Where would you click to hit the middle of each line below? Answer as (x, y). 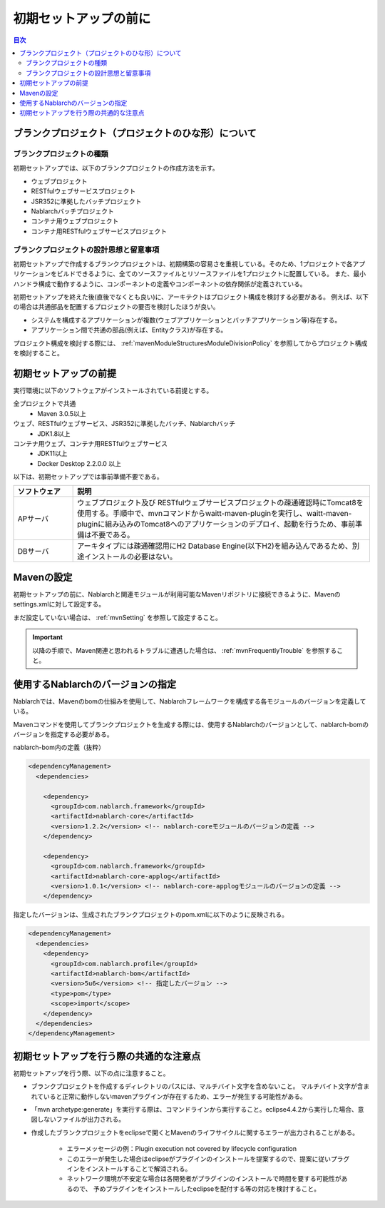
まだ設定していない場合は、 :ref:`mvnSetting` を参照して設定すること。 (118, 617)
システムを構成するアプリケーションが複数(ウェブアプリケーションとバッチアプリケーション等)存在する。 (186, 320)
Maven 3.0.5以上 (62, 413)
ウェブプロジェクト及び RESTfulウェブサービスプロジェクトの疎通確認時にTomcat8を (220, 503)
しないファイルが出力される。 (81, 1120)
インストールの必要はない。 (131, 557)
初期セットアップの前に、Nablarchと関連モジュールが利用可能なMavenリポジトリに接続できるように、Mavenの (177, 594)
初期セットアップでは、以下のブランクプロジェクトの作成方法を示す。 (116, 168)
